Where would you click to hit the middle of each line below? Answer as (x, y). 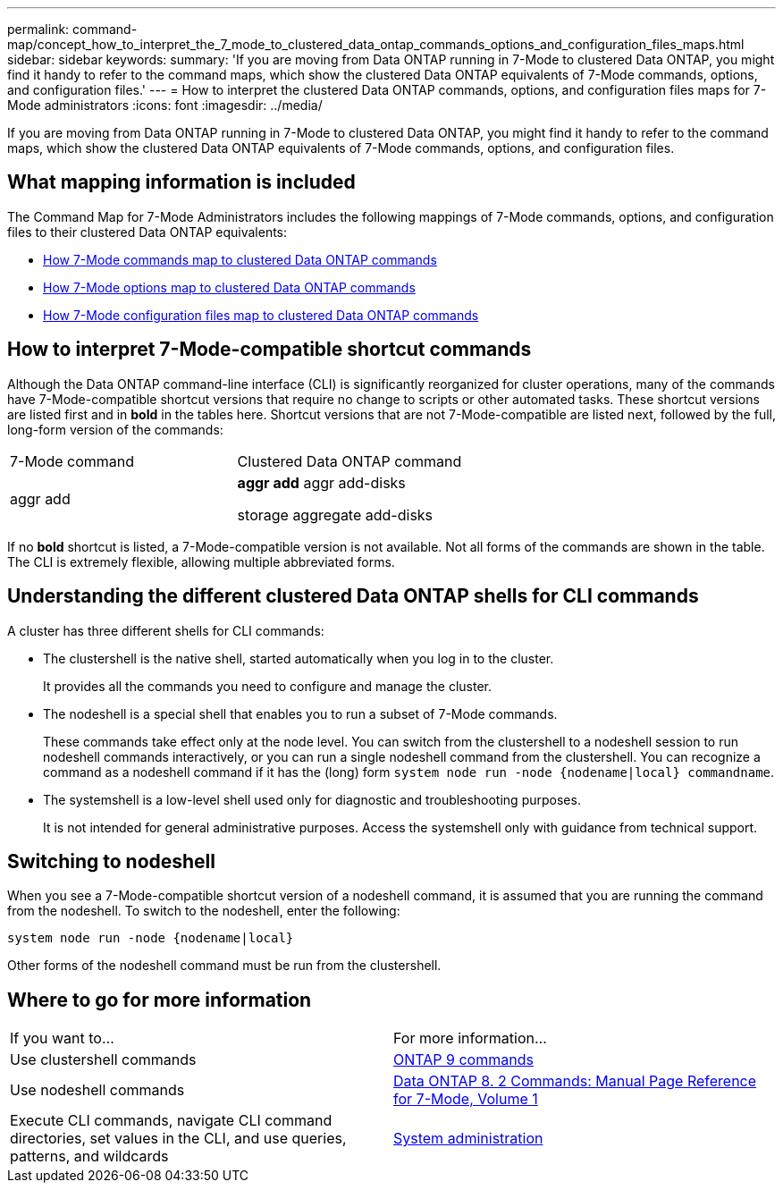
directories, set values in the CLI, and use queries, (178, 1139)
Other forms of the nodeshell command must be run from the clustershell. (224, 966)
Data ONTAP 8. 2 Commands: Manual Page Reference (575, 1081)
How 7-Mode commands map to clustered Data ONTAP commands (240, 259)
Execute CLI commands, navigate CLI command (171, 1121)
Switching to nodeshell (111, 861)
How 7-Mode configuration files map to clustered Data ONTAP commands (261, 315)
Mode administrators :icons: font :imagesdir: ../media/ (165, 105)
